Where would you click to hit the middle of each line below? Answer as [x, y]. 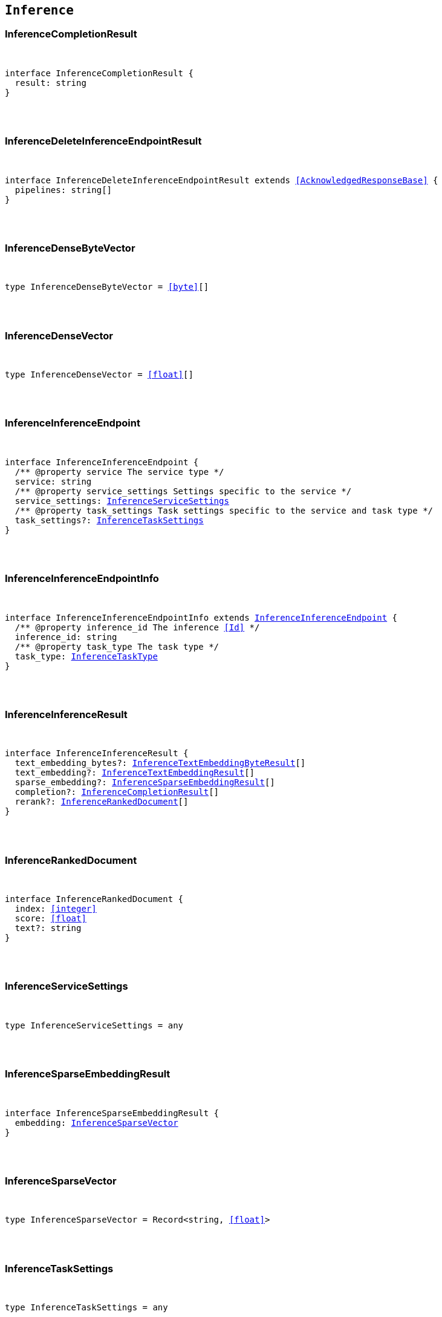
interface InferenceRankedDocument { [94, 899]
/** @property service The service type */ [119, 472]
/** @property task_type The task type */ [117, 646]
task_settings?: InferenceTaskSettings [109, 520]
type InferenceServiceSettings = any [94, 1025]
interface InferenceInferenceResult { [97, 753]
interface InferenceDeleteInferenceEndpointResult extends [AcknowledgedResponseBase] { [222, 180]
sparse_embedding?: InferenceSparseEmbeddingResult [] [145, 783]
